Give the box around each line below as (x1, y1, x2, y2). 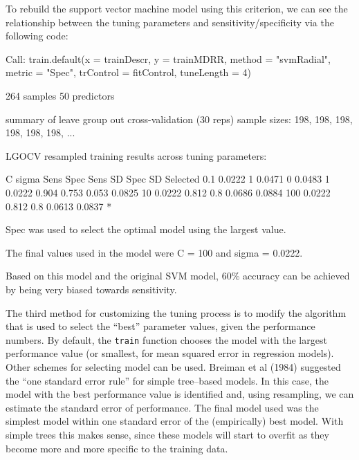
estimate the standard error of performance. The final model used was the (6, 400, 319, 414)
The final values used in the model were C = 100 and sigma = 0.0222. (6, 245, 303, 259)
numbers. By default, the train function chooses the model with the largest (6, 332, 327, 347)
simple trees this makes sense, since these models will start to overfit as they (6, 427, 329, 441)
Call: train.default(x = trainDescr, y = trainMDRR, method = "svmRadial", (6, 51, 331, 66)
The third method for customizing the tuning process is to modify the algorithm (6, 305, 347, 320)
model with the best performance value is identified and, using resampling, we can (6, 387, 354, 401)
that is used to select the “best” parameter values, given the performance (6, 319, 315, 333)
